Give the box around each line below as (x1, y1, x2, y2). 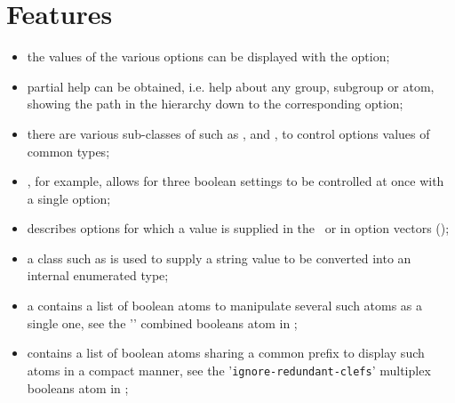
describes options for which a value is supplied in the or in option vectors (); (27, 219, 450, 238)
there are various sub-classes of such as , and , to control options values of (27, 124, 430, 142)
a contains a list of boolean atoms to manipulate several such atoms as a (27, 296, 423, 315)
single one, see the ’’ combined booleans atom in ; (27, 313, 298, 332)
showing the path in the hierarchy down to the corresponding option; (27, 94, 403, 113)
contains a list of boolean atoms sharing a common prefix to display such (27, 343, 425, 362)
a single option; (27, 189, 111, 207)
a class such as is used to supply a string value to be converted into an (27, 248, 411, 267)
